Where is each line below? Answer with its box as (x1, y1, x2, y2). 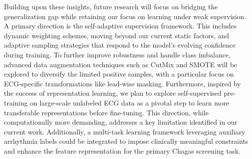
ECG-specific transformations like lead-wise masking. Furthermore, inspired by (4, 78, 241, 88)
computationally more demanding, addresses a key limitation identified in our (4, 117, 238, 127)
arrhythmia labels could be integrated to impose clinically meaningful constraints (4, 136, 249, 146)
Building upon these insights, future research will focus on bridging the (4, 1, 218, 11)
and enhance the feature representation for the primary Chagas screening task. (4, 145, 241, 156)
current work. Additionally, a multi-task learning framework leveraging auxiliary (4, 126, 246, 136)
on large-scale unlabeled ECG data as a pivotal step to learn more (29, 97, 229, 107)
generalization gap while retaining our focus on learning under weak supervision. (4, 11, 246, 21)
